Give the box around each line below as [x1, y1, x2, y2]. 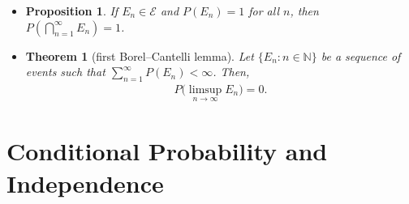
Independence [6, 166, 164, 199]
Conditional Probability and [6, 134, 328, 168]
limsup [188, 84, 222, 96]
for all [248, 2, 280, 19]
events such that [25, 63, 105, 80]
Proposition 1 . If [25, 2, 118, 19]
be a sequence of [321, 47, 401, 64]
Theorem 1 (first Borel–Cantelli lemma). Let [25, 47, 254, 64]
